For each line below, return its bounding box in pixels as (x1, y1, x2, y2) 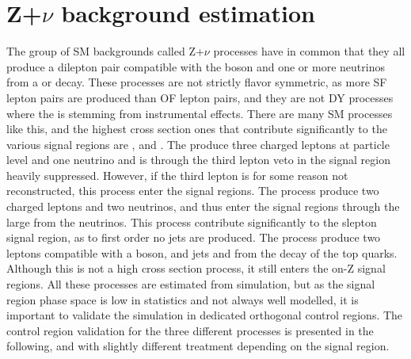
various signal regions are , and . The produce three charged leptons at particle (6, 136, 390, 152)
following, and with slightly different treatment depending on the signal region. (6, 338, 390, 354)
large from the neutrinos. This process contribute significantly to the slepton (6, 213, 377, 230)
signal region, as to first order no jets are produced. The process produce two (6, 229, 381, 246)
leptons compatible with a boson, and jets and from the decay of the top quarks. (6, 244, 398, 261)
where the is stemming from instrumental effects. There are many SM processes (6, 105, 393, 121)
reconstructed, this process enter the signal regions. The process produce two (6, 182, 379, 199)
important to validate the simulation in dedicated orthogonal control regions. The (6, 307, 403, 323)
